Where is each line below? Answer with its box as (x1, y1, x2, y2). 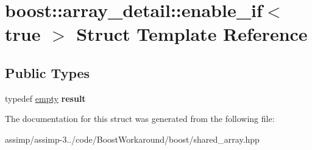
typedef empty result (5, 91, 86, 104)
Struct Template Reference (76, 21, 308, 46)
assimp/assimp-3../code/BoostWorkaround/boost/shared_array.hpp (5, 132, 260, 145)
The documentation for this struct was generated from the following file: (5, 112, 275, 125)
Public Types (5, 63, 90, 82)
